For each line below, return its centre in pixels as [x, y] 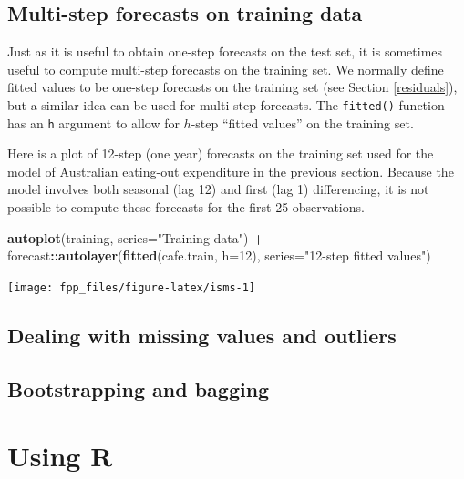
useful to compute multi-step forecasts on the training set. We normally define [226, 69]
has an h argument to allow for [93, 122]
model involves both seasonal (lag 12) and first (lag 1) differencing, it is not [218, 189]
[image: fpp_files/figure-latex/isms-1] [132, 287]
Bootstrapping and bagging [139, 388]
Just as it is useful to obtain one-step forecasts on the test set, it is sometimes [225, 51]
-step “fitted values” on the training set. [302, 122]
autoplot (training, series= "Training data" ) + [136, 237]
